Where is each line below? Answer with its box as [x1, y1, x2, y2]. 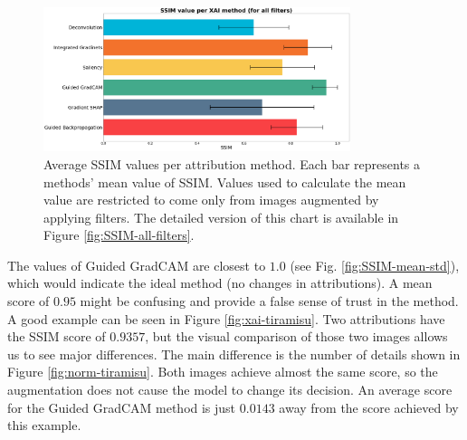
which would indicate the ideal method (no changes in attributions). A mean [7, 273, 433, 292]
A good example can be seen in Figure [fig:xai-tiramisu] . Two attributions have [7, 309, 445, 328]
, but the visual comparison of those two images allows [145, 327, 448, 346]
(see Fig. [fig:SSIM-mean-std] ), [290, 255, 460, 274]
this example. [7, 416, 81, 435]
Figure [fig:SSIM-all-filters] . [43, 225, 195, 244]
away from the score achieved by [279, 397, 459, 416]
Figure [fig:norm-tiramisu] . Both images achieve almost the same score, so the [7, 362, 438, 381]
